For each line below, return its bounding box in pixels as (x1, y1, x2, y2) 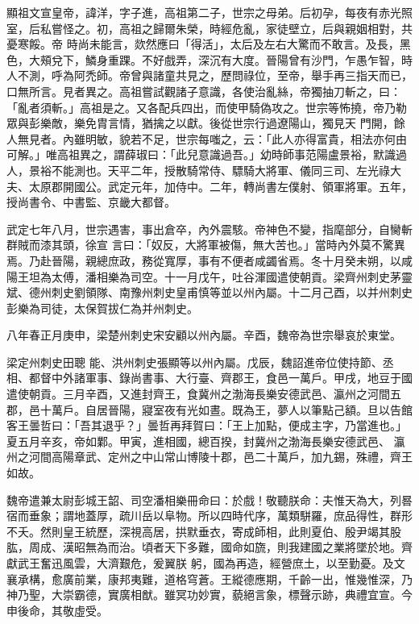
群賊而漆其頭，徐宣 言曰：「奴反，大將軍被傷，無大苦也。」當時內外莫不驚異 (6, 236, 405, 253)
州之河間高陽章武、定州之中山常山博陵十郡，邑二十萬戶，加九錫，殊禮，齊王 (6, 448, 413, 465)
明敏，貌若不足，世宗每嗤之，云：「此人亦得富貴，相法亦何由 (85, 130, 407, 147)
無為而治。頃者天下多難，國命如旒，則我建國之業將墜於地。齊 (85, 539, 413, 555)
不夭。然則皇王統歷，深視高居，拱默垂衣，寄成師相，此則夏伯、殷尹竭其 (6, 522, 390, 539)
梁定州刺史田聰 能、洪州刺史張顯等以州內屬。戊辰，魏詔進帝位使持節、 (6, 353, 383, 370)
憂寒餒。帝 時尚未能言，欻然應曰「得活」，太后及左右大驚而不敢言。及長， (6, 35, 400, 52)
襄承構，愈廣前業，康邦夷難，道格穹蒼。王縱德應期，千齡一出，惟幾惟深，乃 (6, 570, 413, 587)
